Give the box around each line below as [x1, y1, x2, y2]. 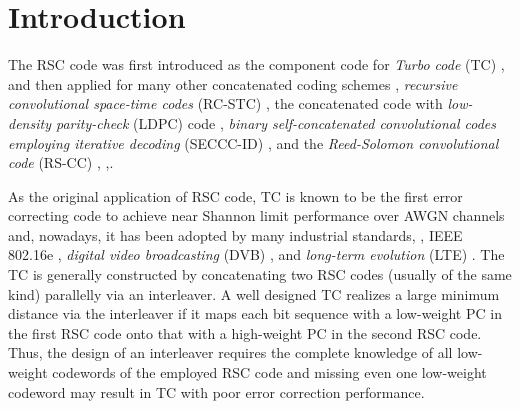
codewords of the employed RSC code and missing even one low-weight [52, 362, 487, 383]
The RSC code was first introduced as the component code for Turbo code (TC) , [8, 54, 505, 75]
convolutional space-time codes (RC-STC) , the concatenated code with [8, 93, 443, 114]
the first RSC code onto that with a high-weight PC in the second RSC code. [8, 322, 482, 343]
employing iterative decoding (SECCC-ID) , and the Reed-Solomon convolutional [8, 132, 499, 153]
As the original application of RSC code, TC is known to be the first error [8, 185, 463, 206]
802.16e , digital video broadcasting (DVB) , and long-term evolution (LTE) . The [8, 244, 505, 265]
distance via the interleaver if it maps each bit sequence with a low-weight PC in [8, 303, 502, 324]
